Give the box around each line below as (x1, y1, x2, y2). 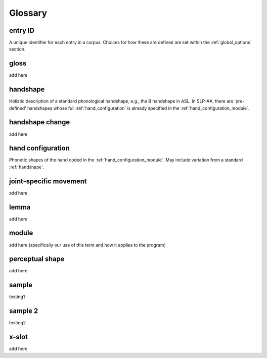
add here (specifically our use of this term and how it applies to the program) (9, 242, 166, 248)
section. (9, 46, 26, 52)
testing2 (9, 320, 26, 326)
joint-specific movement (9, 177, 87, 185)
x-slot (9, 333, 28, 341)
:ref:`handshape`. (9, 164, 44, 170)
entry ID (9, 26, 35, 35)
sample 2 (9, 307, 38, 315)
